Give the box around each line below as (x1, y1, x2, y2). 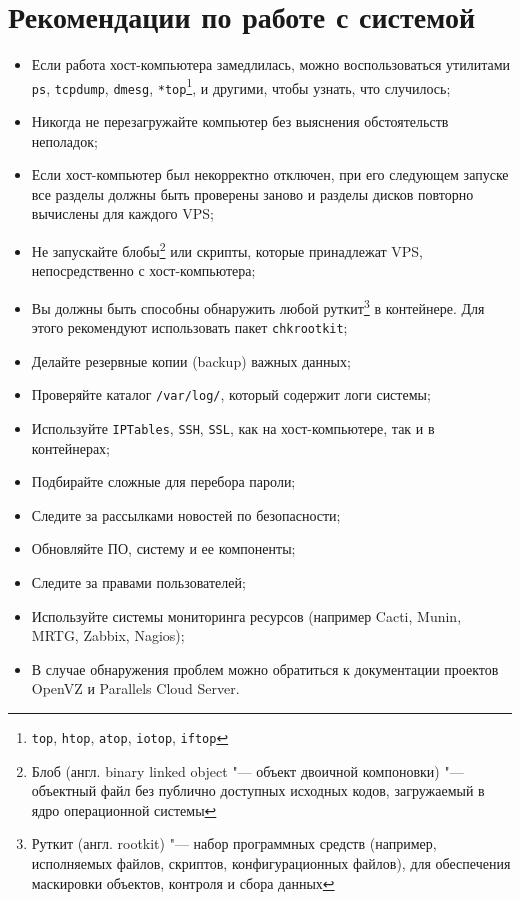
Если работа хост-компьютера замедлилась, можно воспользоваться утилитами (31, 54, 511, 75)
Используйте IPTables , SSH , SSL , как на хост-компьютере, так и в (31, 418, 435, 438)
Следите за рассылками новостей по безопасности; (31, 504, 341, 525)
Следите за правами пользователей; (31, 572, 246, 593)
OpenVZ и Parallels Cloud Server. (31, 678, 240, 699)
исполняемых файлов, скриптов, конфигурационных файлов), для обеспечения (31, 853, 511, 874)
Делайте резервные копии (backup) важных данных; (31, 350, 351, 371)
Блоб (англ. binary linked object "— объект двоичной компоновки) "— (31, 760, 464, 781)
